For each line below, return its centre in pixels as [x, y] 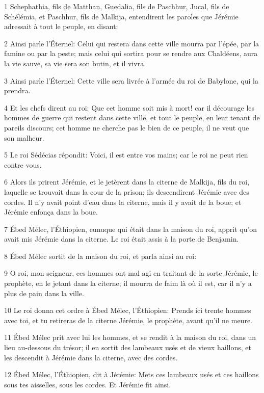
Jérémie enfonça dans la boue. [51, 212]
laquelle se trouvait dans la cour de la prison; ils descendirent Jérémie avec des [127, 191]
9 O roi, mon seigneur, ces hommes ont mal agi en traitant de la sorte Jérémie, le [131, 273]
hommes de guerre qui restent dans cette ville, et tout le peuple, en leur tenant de [132, 117]
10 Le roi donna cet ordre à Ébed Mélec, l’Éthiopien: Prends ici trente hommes [128, 310]
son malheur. [24, 137]
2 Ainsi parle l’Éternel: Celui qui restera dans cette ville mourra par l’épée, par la [132, 43]
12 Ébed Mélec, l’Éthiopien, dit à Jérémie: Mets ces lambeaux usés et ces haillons [131, 374]
